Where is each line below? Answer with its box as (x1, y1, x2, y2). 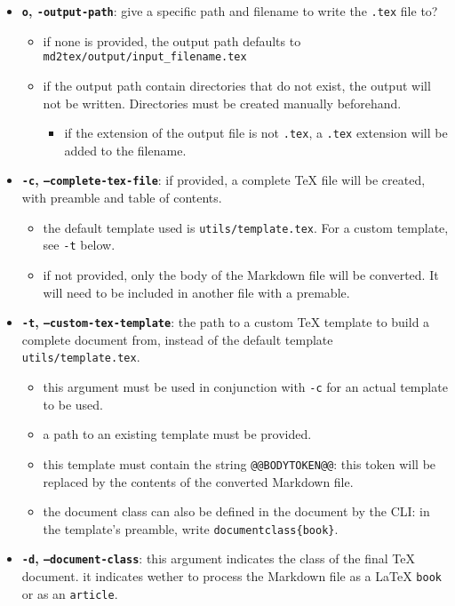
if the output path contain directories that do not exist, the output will (43, 76, 431, 94)
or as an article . (21, 584, 118, 602)
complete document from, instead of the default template (21, 330, 333, 348)
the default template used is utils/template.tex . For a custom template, (43, 218, 449, 236)
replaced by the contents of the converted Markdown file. (43, 472, 354, 490)
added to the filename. (64, 140, 187, 159)
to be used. (43, 395, 103, 413)
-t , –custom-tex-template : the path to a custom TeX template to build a (21, 313, 430, 331)
